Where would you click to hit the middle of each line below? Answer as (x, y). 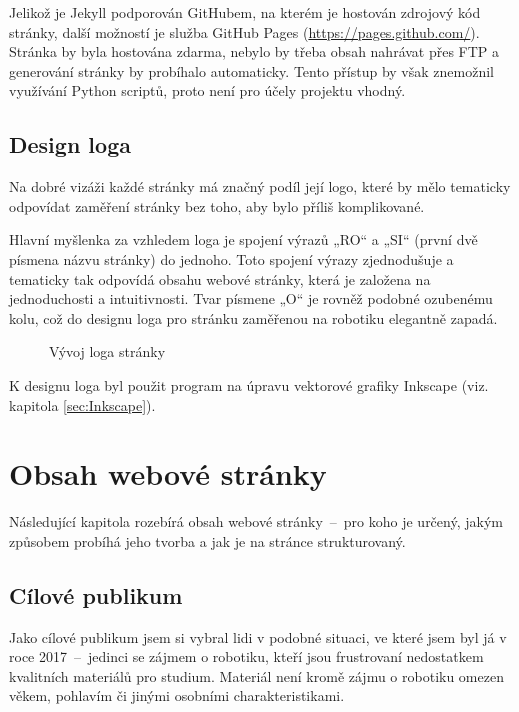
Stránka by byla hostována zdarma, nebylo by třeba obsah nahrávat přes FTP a (254, 51)
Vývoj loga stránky (107, 351)
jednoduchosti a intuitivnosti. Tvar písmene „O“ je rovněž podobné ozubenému (251, 298)
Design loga (70, 144)
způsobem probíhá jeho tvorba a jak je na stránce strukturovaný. (207, 540)
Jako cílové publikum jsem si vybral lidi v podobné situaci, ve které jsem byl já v (258, 636)
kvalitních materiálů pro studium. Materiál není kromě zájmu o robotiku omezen (256, 675)
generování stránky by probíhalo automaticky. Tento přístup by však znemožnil (251, 70)
